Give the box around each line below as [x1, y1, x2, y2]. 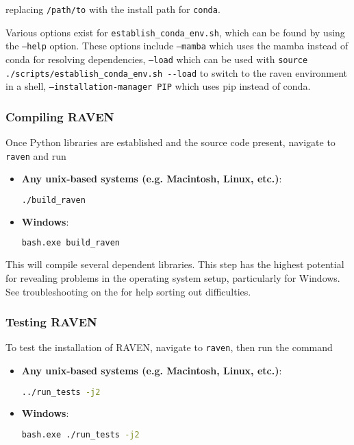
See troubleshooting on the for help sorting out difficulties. [5, 284, 251, 298]
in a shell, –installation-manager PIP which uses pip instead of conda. [5, 79, 311, 93]
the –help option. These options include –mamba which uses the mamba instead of [5, 38, 349, 53]
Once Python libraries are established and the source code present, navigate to [5, 135, 336, 149]
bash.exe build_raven [21, 238, 120, 248]
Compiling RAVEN [5, 108, 114, 125]
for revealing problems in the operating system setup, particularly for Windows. [5, 270, 340, 285]
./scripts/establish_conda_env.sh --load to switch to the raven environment [5, 65, 348, 80]
